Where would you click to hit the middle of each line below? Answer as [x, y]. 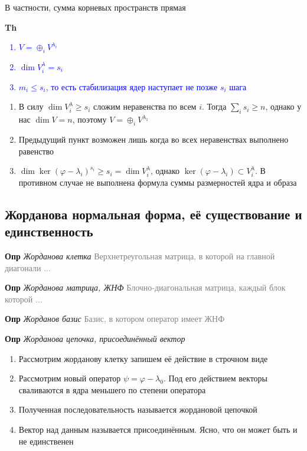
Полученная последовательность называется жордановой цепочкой [138, 409]
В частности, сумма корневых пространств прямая [95, 7]
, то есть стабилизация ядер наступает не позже [132, 86]
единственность [49, 231]
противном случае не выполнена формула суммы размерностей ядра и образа [158, 182]
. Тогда [214, 106]
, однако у [283, 106]
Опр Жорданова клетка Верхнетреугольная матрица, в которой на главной [140, 256]
